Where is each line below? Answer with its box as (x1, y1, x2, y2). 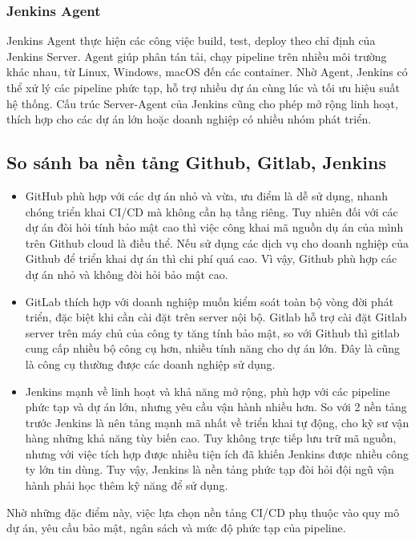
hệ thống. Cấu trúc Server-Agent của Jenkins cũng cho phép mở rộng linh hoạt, (6, 95, 398, 111)
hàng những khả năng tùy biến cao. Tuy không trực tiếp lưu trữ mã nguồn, (25, 430, 397, 446)
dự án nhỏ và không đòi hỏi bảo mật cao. (25, 265, 228, 282)
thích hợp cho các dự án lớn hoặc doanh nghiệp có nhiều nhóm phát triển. (6, 111, 372, 127)
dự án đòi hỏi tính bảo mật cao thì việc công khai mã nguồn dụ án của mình (25, 219, 404, 236)
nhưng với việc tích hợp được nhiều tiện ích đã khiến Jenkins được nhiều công (25, 445, 409, 462)
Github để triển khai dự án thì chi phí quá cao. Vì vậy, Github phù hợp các (25, 250, 397, 267)
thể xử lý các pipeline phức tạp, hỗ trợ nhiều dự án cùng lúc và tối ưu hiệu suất (6, 79, 400, 95)
